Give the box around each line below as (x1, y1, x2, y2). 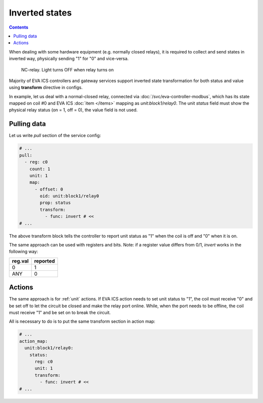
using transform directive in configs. (9, 85, 83, 90)
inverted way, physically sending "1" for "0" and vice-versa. (9, 56, 129, 62)
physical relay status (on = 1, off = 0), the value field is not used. (9, 107, 138, 113)
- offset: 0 (35, 186, 63, 192)
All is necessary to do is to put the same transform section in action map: (9, 318, 155, 324)
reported (34, 258, 56, 264)
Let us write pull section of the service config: (9, 133, 101, 139)
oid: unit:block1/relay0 (39, 193, 99, 199)
